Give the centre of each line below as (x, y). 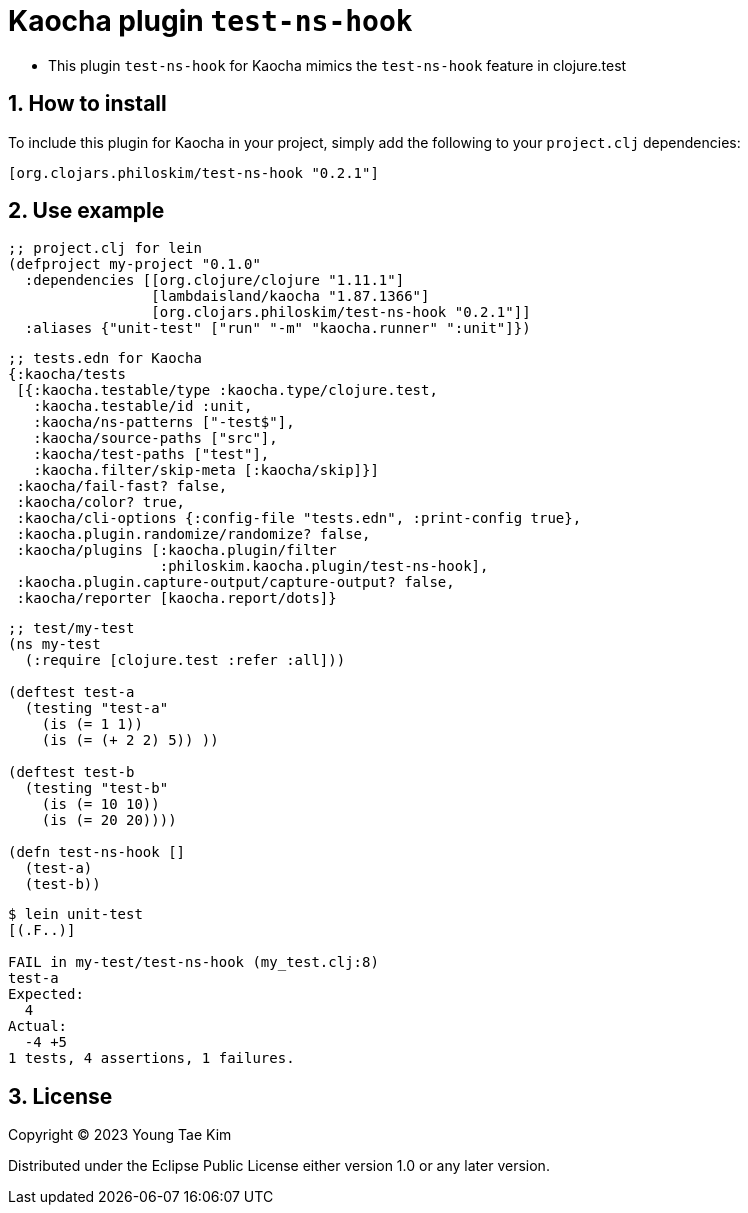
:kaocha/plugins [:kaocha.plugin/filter (176, 550)
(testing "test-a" (96, 708)
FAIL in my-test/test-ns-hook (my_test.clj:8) (193, 962)
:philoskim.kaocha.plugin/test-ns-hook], (324, 566)
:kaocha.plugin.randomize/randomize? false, (193, 534)
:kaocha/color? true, (101, 502)
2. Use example (86, 211)
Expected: (46, 994)
